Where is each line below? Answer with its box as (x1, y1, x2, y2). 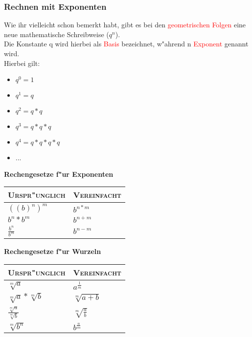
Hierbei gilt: (4, 58, 40, 68)
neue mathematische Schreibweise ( (4, 29, 109, 39)
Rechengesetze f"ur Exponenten (4, 168, 114, 179)
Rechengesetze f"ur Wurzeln (4, 246, 101, 256)
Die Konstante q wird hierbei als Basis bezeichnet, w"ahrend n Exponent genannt (4, 39, 249, 49)
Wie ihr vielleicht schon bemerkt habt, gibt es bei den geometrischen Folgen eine (4, 20, 246, 30)
